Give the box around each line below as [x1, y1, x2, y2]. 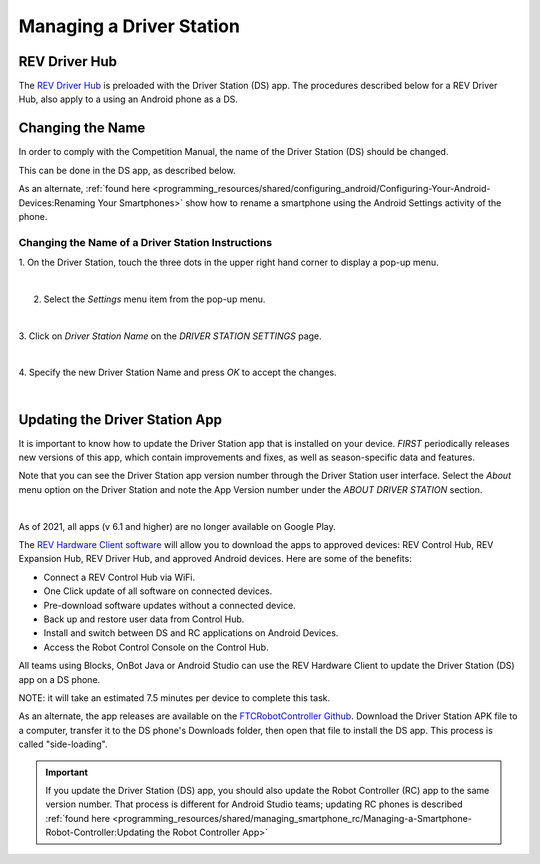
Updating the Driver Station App [18, 411, 222, 428]
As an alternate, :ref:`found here [18, 183, 151, 195]
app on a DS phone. [18, 673, 101, 685]
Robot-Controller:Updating [45, 826, 155, 839]
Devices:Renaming [18, 196, 96, 209]
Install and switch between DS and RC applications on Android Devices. [43, 627, 339, 639]
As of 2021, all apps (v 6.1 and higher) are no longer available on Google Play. [18, 520, 337, 532]
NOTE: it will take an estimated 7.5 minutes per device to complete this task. [18, 691, 330, 704]
